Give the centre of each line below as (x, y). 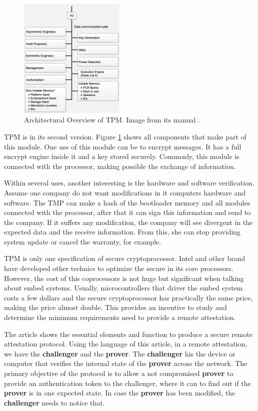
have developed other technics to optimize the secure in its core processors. (119, 268)
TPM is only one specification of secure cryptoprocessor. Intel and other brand (125, 258)
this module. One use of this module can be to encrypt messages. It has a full (123, 146)
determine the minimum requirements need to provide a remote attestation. (120, 317)
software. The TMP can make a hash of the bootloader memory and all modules (127, 202)
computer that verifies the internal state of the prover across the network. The (126, 363)
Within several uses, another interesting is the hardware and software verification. (129, 183)
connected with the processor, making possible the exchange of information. (120, 166)
